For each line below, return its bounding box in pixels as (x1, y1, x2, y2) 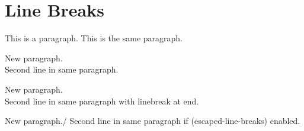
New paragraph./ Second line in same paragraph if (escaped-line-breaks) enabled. (5, 114, 300, 127)
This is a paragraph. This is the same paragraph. (5, 32, 183, 44)
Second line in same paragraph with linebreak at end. (5, 94, 199, 107)
